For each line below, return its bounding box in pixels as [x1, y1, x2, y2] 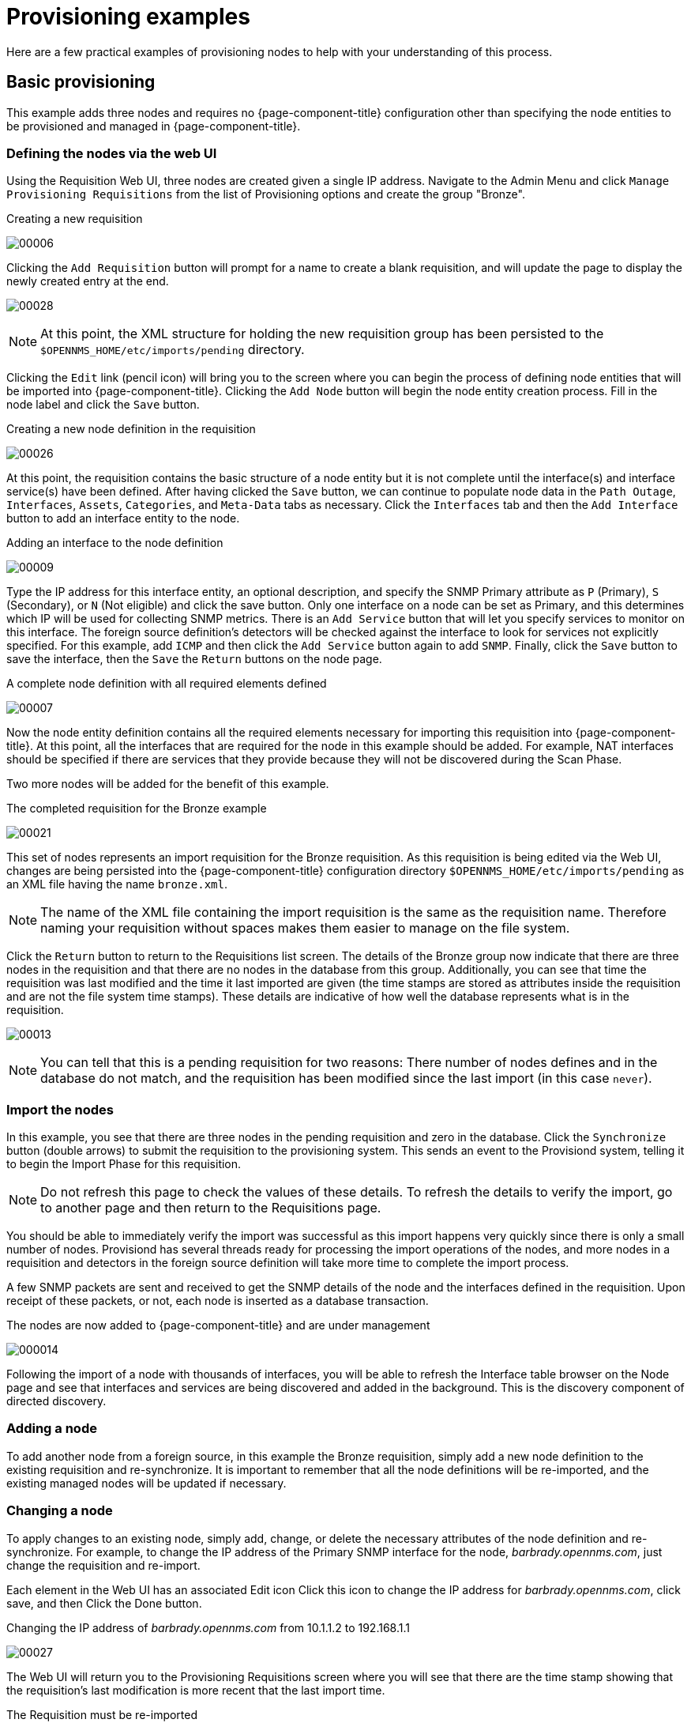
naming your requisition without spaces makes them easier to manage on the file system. [40, 920, 570, 937]
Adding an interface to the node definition [6, 536, 223, 550]
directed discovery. [6, 1394, 107, 1408]
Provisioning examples [6, 3, 250, 30]
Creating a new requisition [6, 212, 143, 226]
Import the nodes [6, 1101, 114, 1118]
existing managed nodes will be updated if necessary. [6, 1476, 287, 1490]
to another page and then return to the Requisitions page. [40, 1200, 381, 1216]
